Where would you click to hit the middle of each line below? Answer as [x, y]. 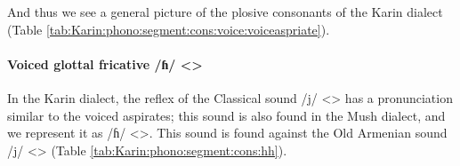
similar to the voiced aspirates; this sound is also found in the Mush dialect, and [226, 115]
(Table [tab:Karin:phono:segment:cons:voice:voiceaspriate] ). [169, 29]
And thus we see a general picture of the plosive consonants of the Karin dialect [225, 12]
